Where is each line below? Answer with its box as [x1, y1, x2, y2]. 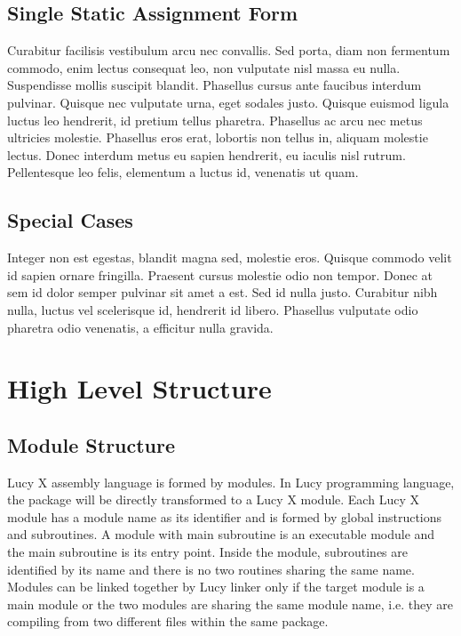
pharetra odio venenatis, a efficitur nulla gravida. [7, 318, 274, 336]
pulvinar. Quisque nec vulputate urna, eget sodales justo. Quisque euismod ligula [7, 93, 449, 111]
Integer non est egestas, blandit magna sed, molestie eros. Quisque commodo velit [7, 248, 452, 267]
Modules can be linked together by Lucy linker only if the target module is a [7, 577, 425, 596]
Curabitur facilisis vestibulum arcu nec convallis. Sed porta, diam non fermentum [7, 41, 450, 60]
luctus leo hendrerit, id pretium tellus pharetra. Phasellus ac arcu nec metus [7, 110, 423, 129]
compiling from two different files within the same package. [7, 612, 329, 631]
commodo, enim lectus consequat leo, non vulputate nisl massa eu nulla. [7, 58, 401, 76]
